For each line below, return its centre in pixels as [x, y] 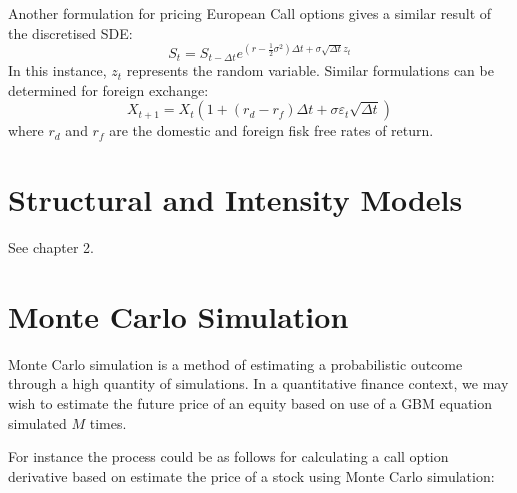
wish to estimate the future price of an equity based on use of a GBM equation [250, 402]
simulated [37, 422]
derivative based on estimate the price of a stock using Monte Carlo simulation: [251, 475]
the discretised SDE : [70, 32]
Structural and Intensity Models [235, 199]
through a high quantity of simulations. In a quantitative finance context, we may [258, 383]
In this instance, [57, 70]
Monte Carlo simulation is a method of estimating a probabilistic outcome [235, 363]
